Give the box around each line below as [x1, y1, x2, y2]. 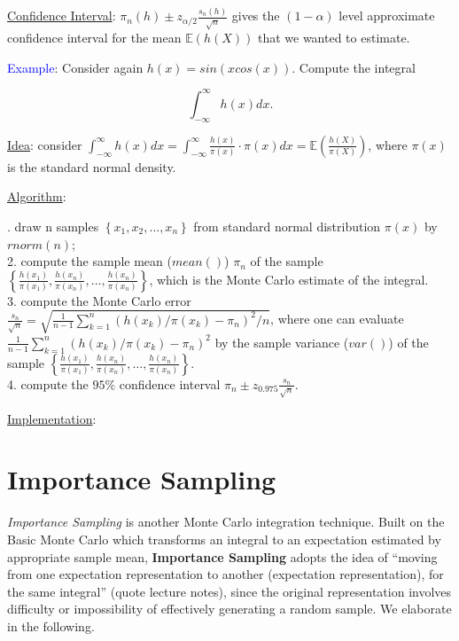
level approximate [338, 6, 435, 25]
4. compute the [7, 374, 89, 393]
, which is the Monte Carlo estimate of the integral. [149, 270, 429, 288]
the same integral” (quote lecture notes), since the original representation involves [7, 582, 452, 600]
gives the [231, 6, 280, 25]
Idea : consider [7, 135, 82, 153]
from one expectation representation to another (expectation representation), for [7, 565, 444, 583]
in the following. [7, 616, 95, 635]
